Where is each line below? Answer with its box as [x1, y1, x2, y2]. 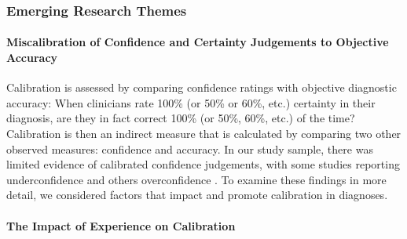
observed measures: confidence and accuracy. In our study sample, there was [6, 140, 373, 157]
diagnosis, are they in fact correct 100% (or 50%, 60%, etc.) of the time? [6, 110, 355, 126]
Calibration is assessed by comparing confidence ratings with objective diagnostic [6, 79, 397, 96]
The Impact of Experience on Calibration [6, 217, 236, 234]
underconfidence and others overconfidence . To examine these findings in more [6, 171, 387, 187]
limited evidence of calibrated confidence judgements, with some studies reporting [6, 156, 400, 172]
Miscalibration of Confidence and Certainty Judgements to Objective [6, 34, 389, 50]
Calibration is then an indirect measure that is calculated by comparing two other [6, 125, 401, 142]
